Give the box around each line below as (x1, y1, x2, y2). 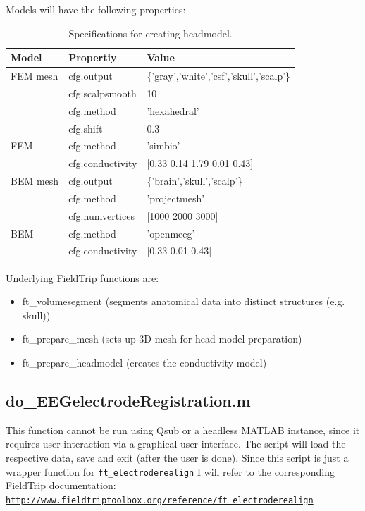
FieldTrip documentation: (6, 478, 116, 493)
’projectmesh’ (147, 190, 205, 205)
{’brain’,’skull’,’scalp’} (147, 173, 243, 188)
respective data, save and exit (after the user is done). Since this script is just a (6, 450, 349, 464)
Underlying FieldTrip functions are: (6, 270, 159, 285)
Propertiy (68, 50, 117, 65)
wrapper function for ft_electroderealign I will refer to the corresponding (6, 464, 335, 479)
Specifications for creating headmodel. (68, 25, 233, 40)
